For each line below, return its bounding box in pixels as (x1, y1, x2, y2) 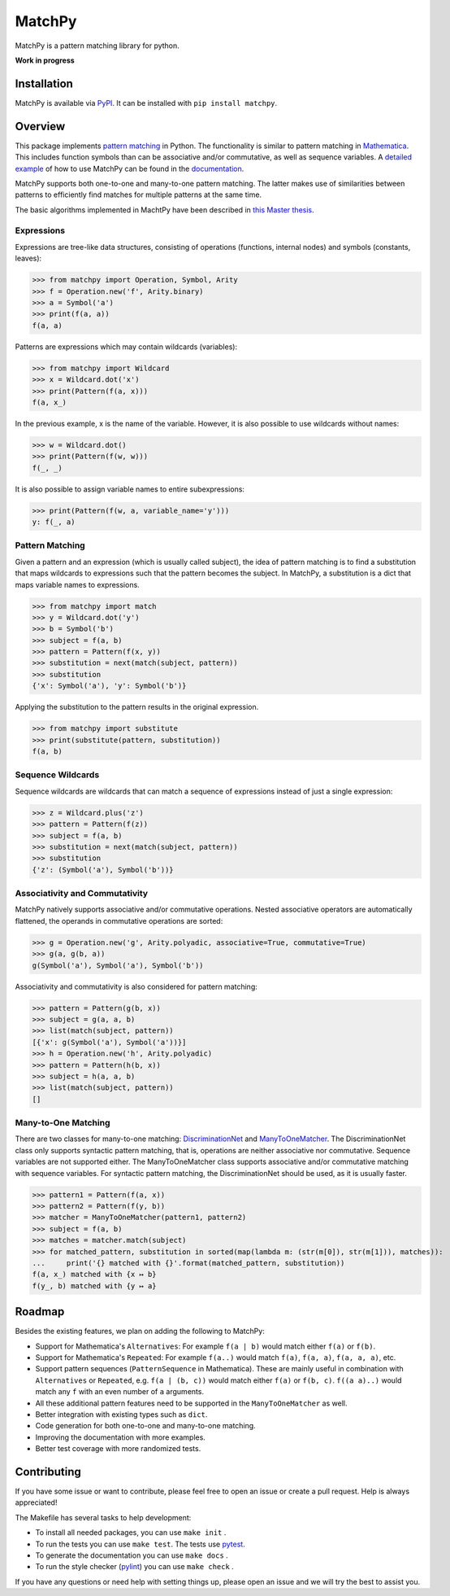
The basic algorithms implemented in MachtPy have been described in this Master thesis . (15, 204, 314, 215)
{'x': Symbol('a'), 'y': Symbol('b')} (32, 681, 187, 691)
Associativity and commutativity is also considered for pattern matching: (15, 982, 257, 991)
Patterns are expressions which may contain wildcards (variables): (15, 342, 238, 352)
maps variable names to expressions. (15, 579, 140, 589)
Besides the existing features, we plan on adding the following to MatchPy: (15, 1327, 266, 1336)
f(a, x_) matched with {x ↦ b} (32, 1270, 158, 1279)
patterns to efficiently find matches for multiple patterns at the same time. (15, 190, 262, 199)
